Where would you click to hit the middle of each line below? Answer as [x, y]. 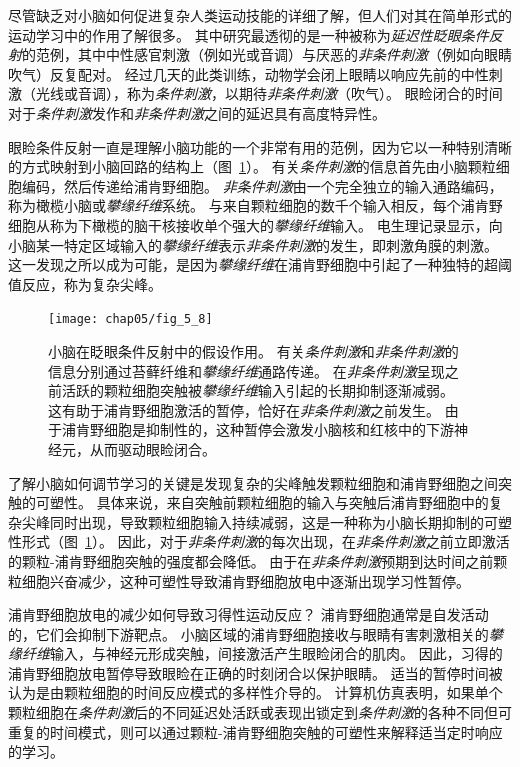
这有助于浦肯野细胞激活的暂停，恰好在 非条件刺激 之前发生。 [244, 409]
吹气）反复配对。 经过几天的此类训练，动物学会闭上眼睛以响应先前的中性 [248, 73]
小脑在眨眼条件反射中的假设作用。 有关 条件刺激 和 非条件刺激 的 [253, 350]
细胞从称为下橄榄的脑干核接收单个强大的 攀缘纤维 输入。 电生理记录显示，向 [255, 224]
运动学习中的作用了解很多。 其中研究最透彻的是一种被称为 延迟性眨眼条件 [248, 34]
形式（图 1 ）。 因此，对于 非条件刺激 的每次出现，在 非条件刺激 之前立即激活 [265, 541]
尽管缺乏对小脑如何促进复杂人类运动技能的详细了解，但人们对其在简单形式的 [260, 15]
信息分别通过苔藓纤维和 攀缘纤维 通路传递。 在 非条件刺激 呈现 [246, 370]
